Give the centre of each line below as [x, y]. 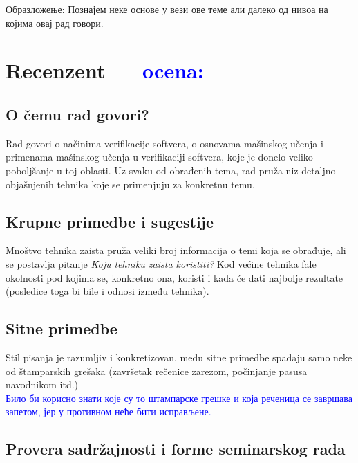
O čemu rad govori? [77, 114]
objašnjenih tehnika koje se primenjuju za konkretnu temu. [130, 184]
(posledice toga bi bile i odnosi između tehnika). [107, 291]
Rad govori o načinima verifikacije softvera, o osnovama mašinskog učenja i [164, 143]
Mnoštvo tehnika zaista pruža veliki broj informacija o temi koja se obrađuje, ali [176, 250]
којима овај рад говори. [55, 22]
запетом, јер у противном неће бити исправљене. [109, 411]
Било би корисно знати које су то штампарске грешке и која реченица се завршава [179, 398]
